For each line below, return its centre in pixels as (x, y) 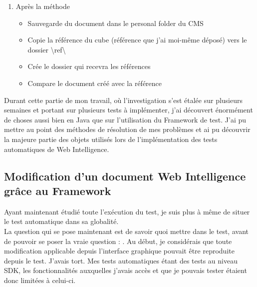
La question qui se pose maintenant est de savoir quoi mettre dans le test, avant (126, 231)
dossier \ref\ (47, 49)
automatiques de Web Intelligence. (57, 149)
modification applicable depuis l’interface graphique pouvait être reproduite (119, 251)
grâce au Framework (58, 190)
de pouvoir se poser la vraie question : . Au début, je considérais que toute (118, 241)
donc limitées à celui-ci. (40, 280)
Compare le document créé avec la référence (95, 83)
